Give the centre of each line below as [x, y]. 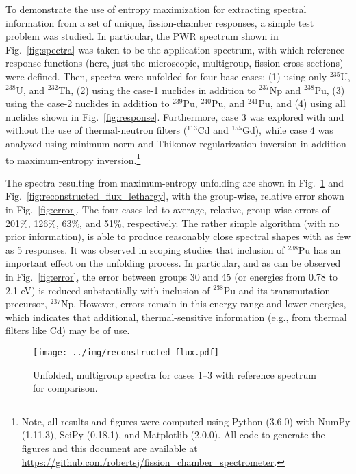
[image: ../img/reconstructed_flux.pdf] [126, 352]
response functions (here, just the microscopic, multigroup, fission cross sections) [175, 63]
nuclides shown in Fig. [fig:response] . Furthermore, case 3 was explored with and [175, 116]
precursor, [26, 304]
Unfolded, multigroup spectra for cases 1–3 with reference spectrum [175, 374]
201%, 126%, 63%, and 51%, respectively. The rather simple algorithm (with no [173, 223]
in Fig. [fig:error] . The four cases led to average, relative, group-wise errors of [168, 209]
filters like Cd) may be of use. [68, 330]
